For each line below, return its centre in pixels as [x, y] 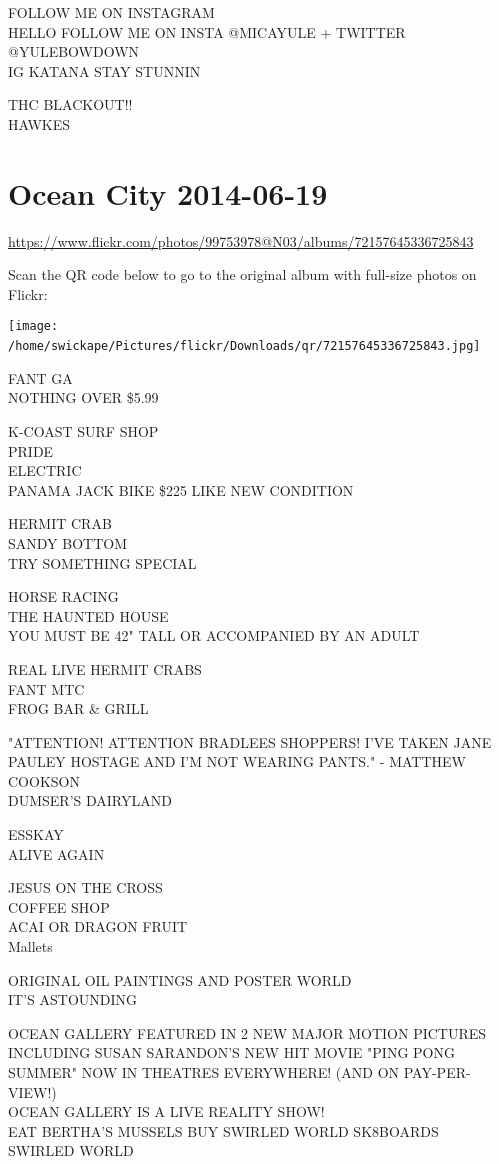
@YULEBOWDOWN [74, 51]
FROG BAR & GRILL [78, 708]
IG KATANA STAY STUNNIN [104, 70]
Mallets [30, 946]
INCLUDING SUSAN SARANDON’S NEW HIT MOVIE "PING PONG [231, 1052]
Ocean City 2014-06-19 [168, 192]
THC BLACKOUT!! [70, 104]
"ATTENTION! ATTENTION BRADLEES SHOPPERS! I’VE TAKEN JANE [250, 741]
